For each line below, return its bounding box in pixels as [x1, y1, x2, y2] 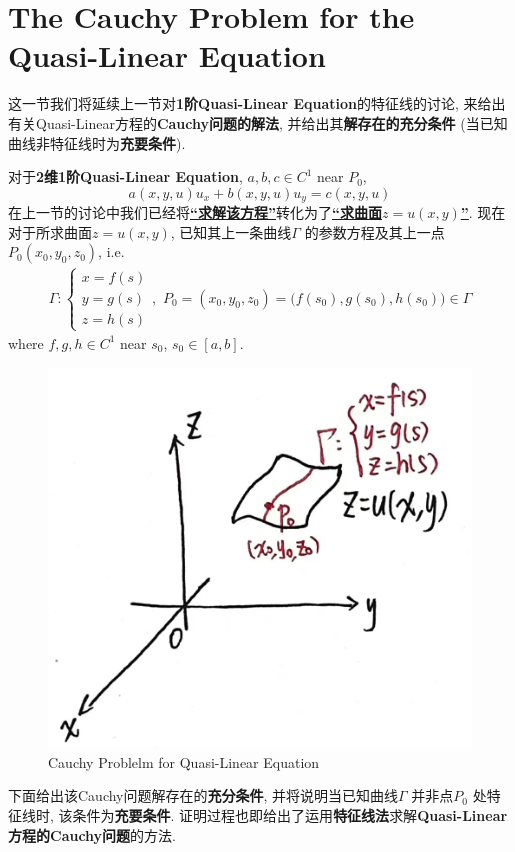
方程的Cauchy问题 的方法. [8, 824, 177, 845]
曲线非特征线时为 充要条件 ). [8, 132, 186, 153]
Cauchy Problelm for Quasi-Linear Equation [48, 751, 320, 772]
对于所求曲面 [8, 221, 92, 242]
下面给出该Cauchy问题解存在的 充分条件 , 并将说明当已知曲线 [8, 785, 399, 806]
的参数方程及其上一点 [304, 221, 445, 242]
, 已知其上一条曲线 [170, 221, 292, 242]
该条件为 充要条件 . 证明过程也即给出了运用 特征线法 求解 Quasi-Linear [58, 804, 508, 825]
